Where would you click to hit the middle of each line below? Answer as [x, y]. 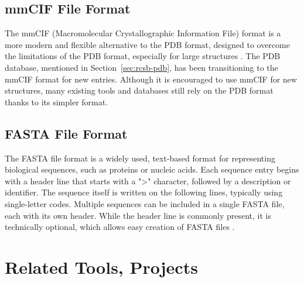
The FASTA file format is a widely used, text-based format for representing [140, 158]
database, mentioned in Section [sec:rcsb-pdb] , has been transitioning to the [141, 67]
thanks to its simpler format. [57, 102]
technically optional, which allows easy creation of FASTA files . [120, 227]
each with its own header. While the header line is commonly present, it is [138, 215]
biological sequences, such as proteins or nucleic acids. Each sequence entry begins [152, 169]
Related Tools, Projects [101, 266]
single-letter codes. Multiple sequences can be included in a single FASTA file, [145, 203]
